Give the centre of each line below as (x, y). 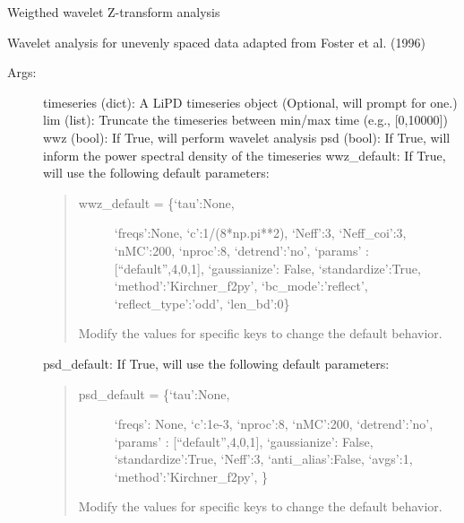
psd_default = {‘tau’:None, (154, 393)
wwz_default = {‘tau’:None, (156, 202)
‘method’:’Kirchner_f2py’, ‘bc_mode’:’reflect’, (241, 286)
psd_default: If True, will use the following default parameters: (216, 363)
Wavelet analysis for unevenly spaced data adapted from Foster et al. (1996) (216, 42)
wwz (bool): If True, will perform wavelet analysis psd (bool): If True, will (247, 137)
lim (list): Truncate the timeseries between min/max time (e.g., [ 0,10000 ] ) (245, 120)
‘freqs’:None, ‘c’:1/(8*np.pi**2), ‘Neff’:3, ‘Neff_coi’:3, (260, 233)
